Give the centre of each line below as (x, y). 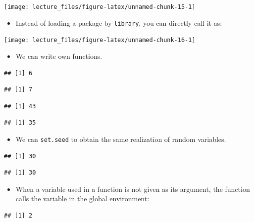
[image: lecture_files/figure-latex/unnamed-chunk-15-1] (100, 7)
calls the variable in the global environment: (82, 199)
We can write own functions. (59, 56)
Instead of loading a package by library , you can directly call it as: (119, 22)
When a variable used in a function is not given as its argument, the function (133, 189)
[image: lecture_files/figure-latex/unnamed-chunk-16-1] (100, 40)
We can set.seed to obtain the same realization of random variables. (121, 139)
